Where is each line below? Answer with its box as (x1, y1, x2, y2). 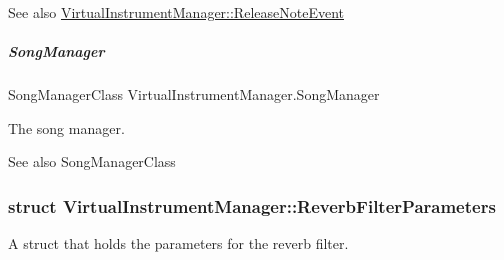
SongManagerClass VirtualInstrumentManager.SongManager (8, 84, 380, 105)
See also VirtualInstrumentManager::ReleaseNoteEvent (8, 2, 344, 22)
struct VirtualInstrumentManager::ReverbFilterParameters (8, 193, 496, 218)
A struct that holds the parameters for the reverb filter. (8, 233, 349, 254)
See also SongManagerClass (8, 151, 176, 172)
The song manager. (8, 117, 125, 138)
